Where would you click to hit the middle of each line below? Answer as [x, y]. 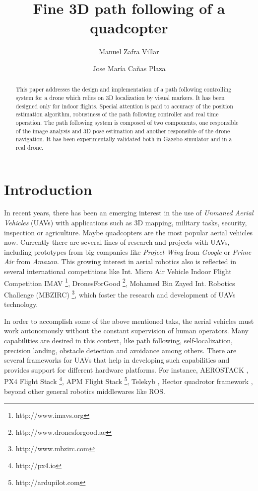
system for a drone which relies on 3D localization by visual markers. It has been [120, 97]
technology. [21, 304]
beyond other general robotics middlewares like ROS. [85, 391]
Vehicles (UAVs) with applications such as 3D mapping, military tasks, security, [126, 223]
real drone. [30, 147]
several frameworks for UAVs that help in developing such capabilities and [117, 360]
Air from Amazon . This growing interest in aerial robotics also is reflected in [120, 261]
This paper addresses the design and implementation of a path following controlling [124, 89]
